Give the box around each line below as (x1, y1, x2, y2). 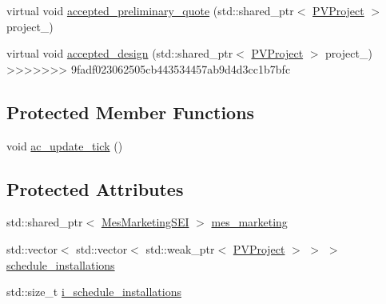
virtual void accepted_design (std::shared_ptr (6, 45, 233, 62)
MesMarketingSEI (101, 214, 189, 230)
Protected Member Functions (6, 99, 255, 124)
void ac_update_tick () (6, 137, 123, 154)
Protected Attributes (6, 176, 184, 201)
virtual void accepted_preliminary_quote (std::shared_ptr (6, 2, 294, 18)
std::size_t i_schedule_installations (6, 283, 181, 300)
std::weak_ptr (145, 240, 215, 257)
